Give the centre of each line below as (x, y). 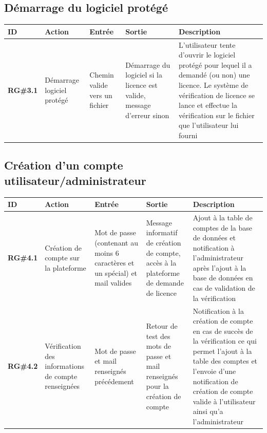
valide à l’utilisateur (224, 401)
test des (158, 336)
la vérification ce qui (225, 341)
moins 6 (107, 252)
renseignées (62, 386)
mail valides (113, 283)
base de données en (223, 278)
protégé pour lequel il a (215, 64)
